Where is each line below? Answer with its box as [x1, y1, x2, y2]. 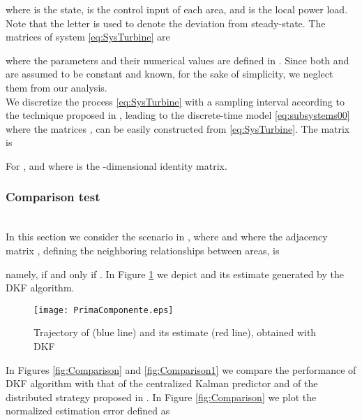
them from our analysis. [6, 80, 107, 94]
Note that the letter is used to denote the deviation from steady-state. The [6, 15, 326, 30]
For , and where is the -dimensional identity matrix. [6, 158, 227, 173]
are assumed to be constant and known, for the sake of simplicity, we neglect [6, 66, 333, 81]
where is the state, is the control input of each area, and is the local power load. [6, 2, 348, 16]
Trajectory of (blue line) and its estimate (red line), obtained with [33, 325, 317, 340]
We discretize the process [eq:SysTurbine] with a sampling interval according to [6, 94, 345, 108]
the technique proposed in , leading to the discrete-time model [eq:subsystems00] [6, 108, 350, 122]
